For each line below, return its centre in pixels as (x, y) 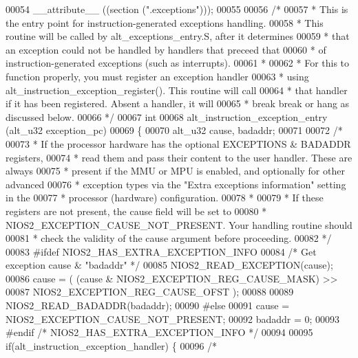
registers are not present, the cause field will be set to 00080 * (136, 211)
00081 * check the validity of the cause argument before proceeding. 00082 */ (169, 238)
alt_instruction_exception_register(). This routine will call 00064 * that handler (177, 90)
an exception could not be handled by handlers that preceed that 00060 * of (166, 49)
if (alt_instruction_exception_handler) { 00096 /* (112, 345)
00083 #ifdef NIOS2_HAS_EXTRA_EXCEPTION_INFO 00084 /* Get (161, 251)
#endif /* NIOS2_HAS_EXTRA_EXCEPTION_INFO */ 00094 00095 (159, 332)
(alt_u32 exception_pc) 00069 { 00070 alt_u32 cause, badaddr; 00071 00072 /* (174, 130)
